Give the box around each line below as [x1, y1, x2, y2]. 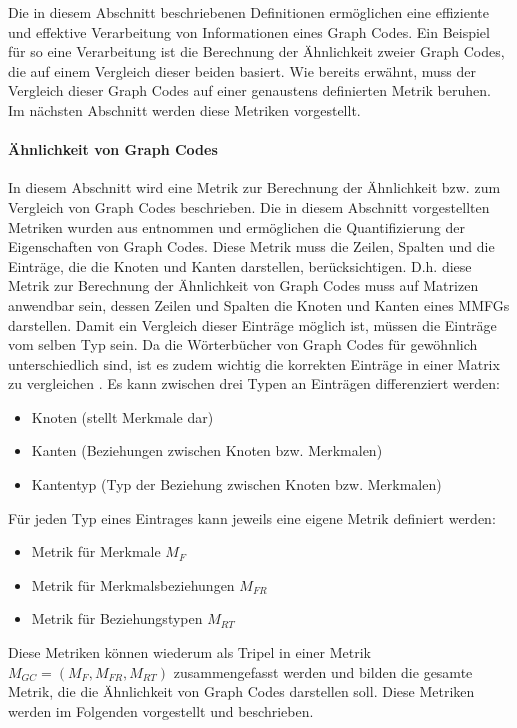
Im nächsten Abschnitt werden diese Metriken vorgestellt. [8, 99, 361, 120]
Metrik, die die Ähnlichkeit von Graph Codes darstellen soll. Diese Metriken [8, 681, 475, 702]
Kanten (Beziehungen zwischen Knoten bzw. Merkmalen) [31, 440, 383, 461]
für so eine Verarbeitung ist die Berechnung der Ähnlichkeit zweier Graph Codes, [8, 41, 505, 62]
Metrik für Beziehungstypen [31, 608, 203, 629]
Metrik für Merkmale [31, 541, 161, 562]
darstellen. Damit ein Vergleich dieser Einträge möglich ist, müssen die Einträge [8, 314, 497, 335]
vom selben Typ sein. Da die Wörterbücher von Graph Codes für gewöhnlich [8, 334, 478, 355]
